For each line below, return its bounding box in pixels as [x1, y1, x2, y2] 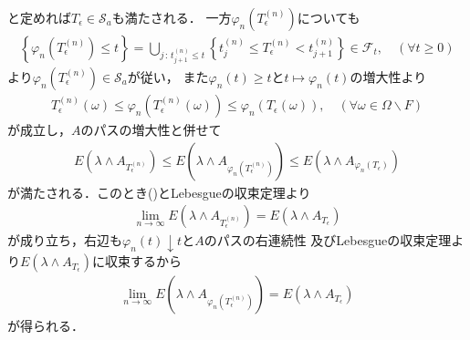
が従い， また [127, 67, 209, 87]
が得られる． [7, 316, 84, 335]
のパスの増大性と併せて [80, 120, 222, 139]
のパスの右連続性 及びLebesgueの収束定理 [204, 231, 452, 250]
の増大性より [350, 67, 427, 87]
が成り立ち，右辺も [7, 231, 122, 250]
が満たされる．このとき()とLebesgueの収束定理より [7, 182, 311, 201]
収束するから [104, 252, 182, 271]
